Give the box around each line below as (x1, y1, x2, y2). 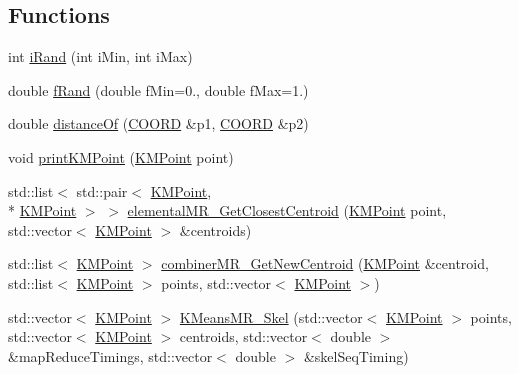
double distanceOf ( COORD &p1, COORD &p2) (8, 113, 309, 134)
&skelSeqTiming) (303, 345, 409, 366)
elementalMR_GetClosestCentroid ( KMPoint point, (127, 200, 447, 221)
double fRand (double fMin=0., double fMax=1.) (8, 79, 309, 100)
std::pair (76, 180, 128, 201)
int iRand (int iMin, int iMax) (8, 46, 193, 67)
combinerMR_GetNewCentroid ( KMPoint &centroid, (161, 253, 489, 274)
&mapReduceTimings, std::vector (8, 345, 213, 366)
